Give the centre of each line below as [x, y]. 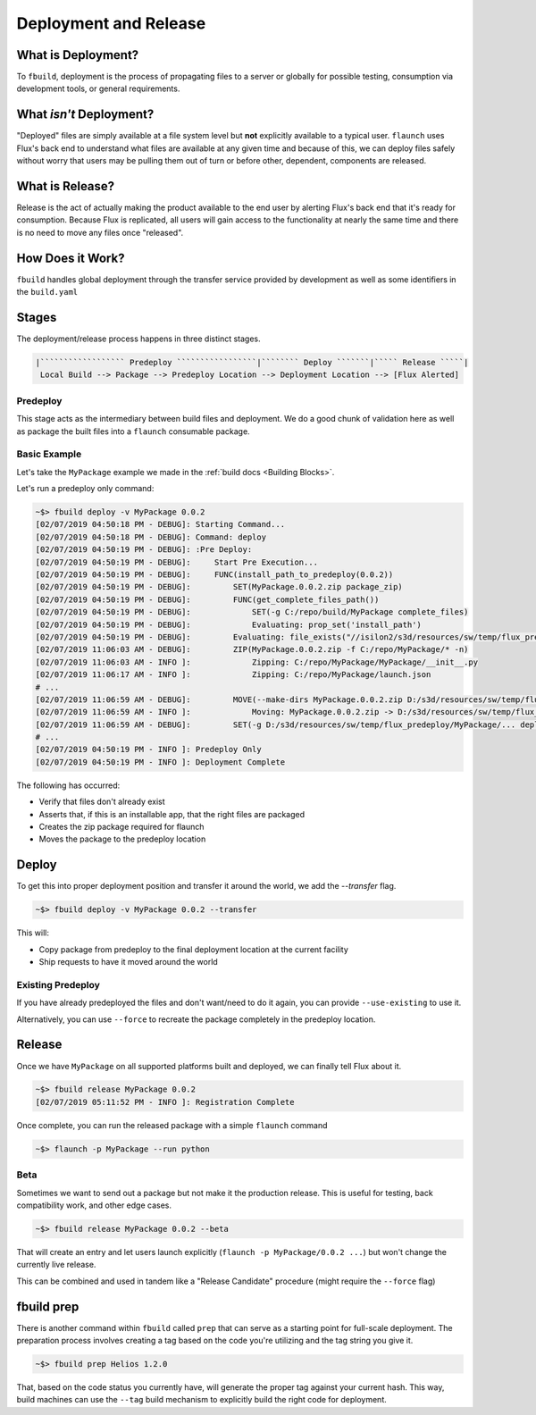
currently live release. [56, 1265]
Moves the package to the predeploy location [122, 839]
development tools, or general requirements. [98, 88]
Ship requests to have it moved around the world [128, 962]
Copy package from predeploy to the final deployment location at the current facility [193, 949]
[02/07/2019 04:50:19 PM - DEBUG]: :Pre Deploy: [144, 550]
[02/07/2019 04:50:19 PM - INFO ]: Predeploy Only [149, 749]
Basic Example [49, 454]
